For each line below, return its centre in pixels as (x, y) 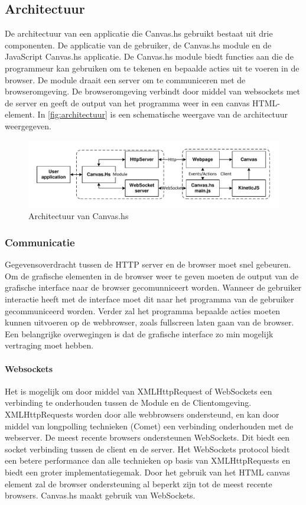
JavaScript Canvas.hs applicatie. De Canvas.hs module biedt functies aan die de (149, 56)
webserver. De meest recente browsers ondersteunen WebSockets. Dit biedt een (147, 437)
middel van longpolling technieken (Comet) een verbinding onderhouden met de (149, 426)
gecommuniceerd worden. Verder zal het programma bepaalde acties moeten (143, 310)
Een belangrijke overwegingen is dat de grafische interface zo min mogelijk (139, 333)
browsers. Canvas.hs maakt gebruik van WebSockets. (100, 495)
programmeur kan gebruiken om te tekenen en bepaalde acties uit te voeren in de (152, 68)
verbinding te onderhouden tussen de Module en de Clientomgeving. (128, 403)
